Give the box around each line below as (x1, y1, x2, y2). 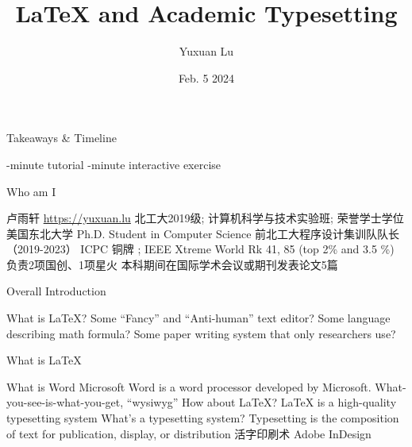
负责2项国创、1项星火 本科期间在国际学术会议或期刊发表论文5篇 (6, 256, 338, 272)
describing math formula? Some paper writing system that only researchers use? (6, 325, 396, 341)
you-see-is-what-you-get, (6, 394, 124, 410)
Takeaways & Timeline (6, 129, 117, 146)
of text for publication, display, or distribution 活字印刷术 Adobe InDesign (6, 425, 372, 441)
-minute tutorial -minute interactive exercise (6, 156, 221, 172)
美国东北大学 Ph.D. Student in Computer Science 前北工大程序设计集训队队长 (6, 225, 400, 241)
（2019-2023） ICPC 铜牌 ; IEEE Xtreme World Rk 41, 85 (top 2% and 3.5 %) (6, 241, 395, 257)
